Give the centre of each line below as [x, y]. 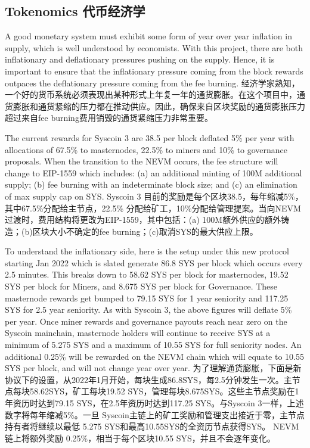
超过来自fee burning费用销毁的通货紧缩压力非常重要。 [109, 118]
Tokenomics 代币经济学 [75, 11]
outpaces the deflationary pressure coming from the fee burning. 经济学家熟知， [152, 83]
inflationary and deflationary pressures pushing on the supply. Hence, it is [140, 59]
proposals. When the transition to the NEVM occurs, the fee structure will [142, 161]
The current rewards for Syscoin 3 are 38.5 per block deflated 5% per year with [150, 137]
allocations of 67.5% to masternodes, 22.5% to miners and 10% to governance [146, 149]
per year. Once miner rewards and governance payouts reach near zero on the [146, 321]
